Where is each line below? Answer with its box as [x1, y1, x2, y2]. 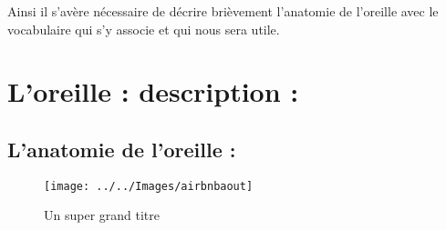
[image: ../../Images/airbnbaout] [44, 179, 254, 193]
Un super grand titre [44, 205, 160, 225]
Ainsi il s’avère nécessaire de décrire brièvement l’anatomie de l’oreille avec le [7, 2, 439, 20]
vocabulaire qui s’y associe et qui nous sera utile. [7, 19, 280, 38]
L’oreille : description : [7, 73, 299, 110]
